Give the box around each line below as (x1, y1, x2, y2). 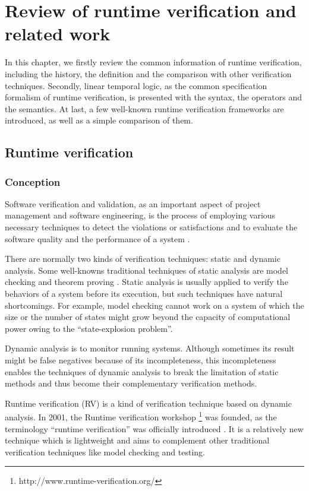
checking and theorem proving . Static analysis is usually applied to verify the (5, 275, 288, 288)
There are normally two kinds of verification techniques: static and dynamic (5, 252, 280, 265)
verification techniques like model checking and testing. (5, 445, 205, 458)
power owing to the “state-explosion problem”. (5, 322, 173, 334)
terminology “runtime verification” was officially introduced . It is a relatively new (5, 422, 304, 435)
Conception (5, 174, 61, 189)
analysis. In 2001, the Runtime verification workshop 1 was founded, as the (5, 409, 277, 423)
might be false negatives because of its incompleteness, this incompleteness (5, 354, 276, 366)
